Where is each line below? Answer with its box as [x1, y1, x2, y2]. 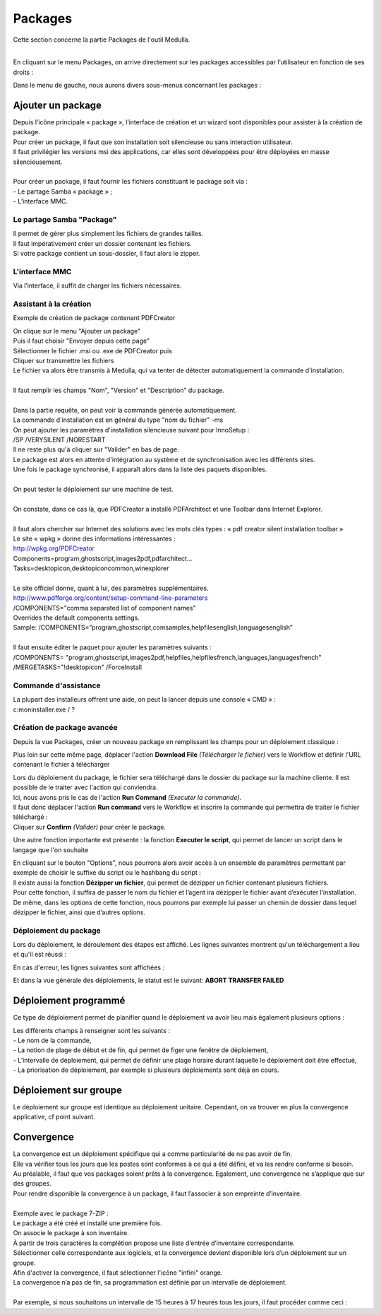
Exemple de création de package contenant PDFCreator [13, 314, 176, 322]
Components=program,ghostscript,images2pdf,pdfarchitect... [13, 554, 193, 562]
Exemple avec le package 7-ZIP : [13, 1209, 109, 1217]
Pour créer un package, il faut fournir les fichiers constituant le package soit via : [13, 177, 248, 186]
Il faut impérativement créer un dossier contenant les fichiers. [13, 239, 192, 247]
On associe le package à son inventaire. [13, 1229, 130, 1237]
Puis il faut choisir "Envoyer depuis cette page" [13, 336, 150, 346]
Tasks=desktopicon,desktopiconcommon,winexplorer [13, 564, 169, 572]
